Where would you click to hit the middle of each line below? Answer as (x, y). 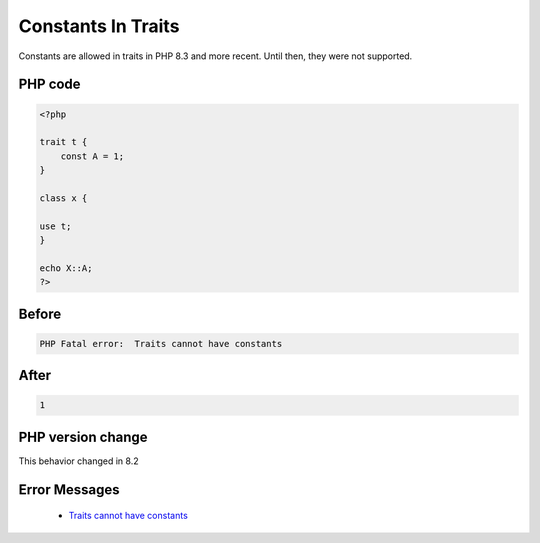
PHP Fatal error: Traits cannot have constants (161, 343)
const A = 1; (92, 156)
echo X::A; (66, 268)
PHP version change (83, 436)
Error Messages (69, 489)
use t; (55, 226)
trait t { (63, 142)
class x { (63, 198)
